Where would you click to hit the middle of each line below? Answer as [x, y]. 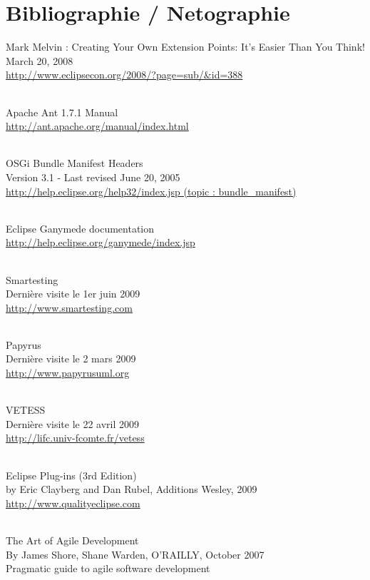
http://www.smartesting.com [69, 307]
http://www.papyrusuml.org [68, 373]
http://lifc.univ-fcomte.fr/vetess [75, 438]
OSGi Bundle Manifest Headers [74, 163]
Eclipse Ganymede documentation [80, 228]
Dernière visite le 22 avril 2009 [73, 423]
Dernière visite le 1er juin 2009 [73, 294]
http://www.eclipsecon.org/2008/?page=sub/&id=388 [124, 75]
